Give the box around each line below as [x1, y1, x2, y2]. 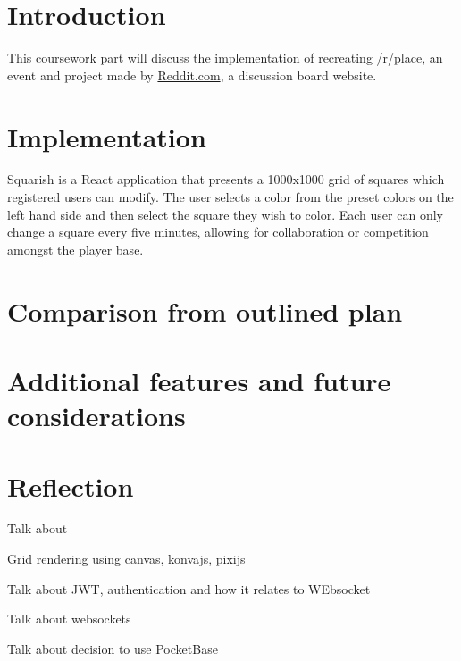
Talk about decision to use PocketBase [7, 639, 218, 657]
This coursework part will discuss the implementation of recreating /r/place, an [7, 48, 443, 67]
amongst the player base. [7, 239, 144, 258]
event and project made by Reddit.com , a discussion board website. [7, 65, 377, 84]
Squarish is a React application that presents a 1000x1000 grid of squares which [7, 170, 445, 188]
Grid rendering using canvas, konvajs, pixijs [7, 549, 246, 568]
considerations [7, 397, 186, 434]
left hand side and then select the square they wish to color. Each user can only [7, 205, 443, 223]
